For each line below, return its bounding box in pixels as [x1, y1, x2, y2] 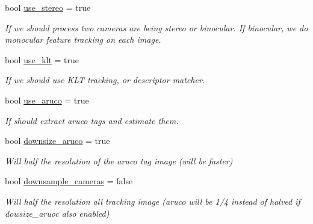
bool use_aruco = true [5, 93, 89, 106]
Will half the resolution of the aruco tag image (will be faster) [5, 154, 233, 167]
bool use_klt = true [5, 53, 79, 66]
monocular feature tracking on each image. [5, 33, 161, 46]
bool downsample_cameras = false [5, 175, 133, 187]
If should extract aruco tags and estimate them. [5, 114, 179, 126]
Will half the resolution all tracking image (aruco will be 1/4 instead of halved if [5, 194, 300, 207]
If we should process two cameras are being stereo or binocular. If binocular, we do [5, 21, 308, 34]
